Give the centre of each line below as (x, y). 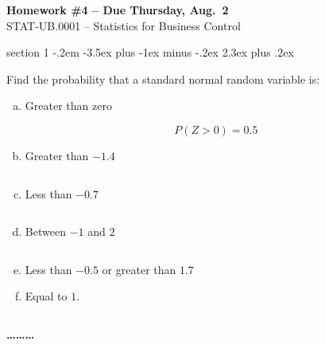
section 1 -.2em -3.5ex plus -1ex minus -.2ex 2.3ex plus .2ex (150, 52)
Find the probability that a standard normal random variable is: (163, 78)
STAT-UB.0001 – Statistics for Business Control (124, 25)
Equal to (46, 296)
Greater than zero (68, 106)
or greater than (139, 269)
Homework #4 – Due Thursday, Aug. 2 (118, 10)
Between (45, 231)
